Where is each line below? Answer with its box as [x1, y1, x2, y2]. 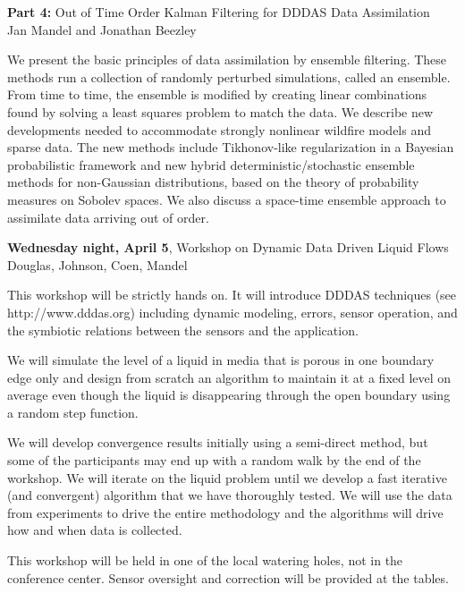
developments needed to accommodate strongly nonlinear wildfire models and [7, 120, 432, 139]
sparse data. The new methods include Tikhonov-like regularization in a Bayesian [7, 138, 454, 157]
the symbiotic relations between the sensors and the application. [7, 320, 359, 339]
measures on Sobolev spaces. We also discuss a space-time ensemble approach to [7, 190, 446, 208]
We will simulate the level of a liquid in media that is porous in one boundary [7, 351, 435, 369]
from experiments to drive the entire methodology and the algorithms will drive [7, 503, 444, 521]
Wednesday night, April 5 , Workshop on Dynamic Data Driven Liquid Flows [7, 238, 449, 257]
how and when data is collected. [7, 521, 182, 539]
